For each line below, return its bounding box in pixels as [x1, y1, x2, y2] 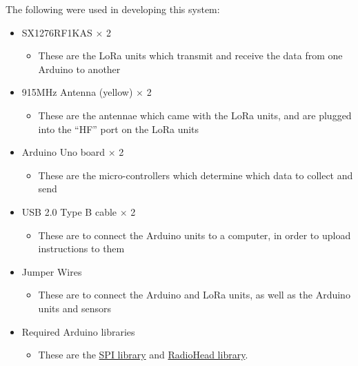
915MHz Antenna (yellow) [21, 85, 133, 99]
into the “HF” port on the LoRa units [38, 121, 199, 136]
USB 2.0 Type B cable [21, 204, 117, 218]
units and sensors [38, 301, 111, 315]
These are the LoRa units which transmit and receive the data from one [38, 48, 343, 63]
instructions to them [38, 241, 125, 256]
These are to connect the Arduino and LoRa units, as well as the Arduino [38, 287, 350, 302]
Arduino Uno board [21, 145, 106, 159]
